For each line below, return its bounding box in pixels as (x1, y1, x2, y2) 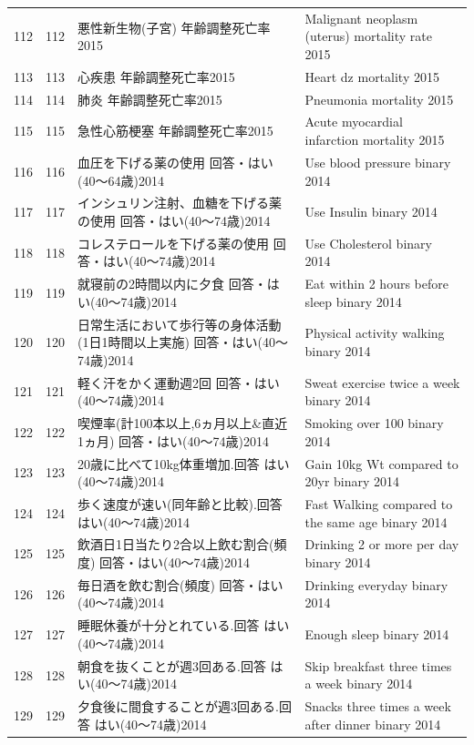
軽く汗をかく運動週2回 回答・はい (77, 372, 280, 392)
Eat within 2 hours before (304, 274, 448, 293)
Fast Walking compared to (304, 495, 453, 513)
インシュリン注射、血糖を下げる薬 (77, 193, 282, 212)
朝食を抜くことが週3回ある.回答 (77, 656, 266, 675)
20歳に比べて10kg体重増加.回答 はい (77, 454, 290, 473)
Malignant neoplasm (304, 8, 418, 27)
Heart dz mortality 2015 (304, 66, 439, 86)
